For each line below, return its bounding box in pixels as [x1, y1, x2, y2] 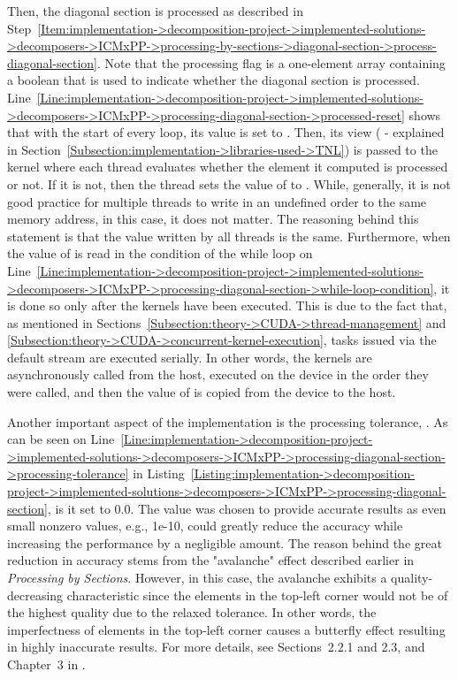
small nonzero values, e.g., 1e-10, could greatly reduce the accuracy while [7, 516, 403, 535]
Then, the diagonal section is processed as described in [7, 2, 303, 19]
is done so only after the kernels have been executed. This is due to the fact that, [7, 296, 447, 315]
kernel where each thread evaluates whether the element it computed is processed [7, 157, 448, 176]
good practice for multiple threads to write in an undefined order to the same [7, 192, 427, 210]
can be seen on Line [7, 430, 115, 448]
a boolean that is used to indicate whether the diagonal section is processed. [7, 71, 420, 89]
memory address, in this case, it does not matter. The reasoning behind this [7, 210, 419, 228]
